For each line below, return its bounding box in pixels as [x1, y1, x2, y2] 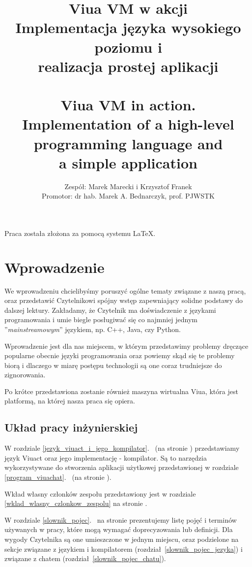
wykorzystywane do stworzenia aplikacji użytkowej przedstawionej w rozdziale [4, 462, 239, 472]
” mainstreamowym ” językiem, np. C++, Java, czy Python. [4, 324, 181, 334]
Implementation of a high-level [22, 114, 234, 134]
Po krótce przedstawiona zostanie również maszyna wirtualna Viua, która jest [4, 386, 238, 396]
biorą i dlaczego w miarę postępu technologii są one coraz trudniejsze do [4, 360, 222, 370]
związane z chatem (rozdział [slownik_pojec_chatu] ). [4, 553, 166, 564]
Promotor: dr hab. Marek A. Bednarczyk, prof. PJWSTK [42, 191, 215, 201]
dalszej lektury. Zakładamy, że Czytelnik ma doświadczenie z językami [4, 304, 216, 315]
